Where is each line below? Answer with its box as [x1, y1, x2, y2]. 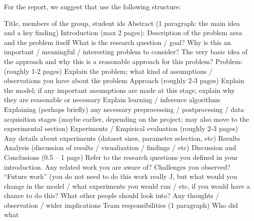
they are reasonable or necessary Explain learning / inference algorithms [4, 94, 221, 105]
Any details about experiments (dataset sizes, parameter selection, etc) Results [4, 133, 240, 143]
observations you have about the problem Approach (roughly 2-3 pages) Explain [4, 75, 244, 86]
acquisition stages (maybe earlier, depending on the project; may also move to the [4, 113, 250, 124]
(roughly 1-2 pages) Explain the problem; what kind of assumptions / [4, 66, 212, 76]
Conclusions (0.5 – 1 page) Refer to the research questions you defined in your [4, 152, 238, 162]
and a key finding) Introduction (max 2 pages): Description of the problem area [4, 27, 242, 38]
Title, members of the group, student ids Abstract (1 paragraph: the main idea [4, 18, 240, 28]
